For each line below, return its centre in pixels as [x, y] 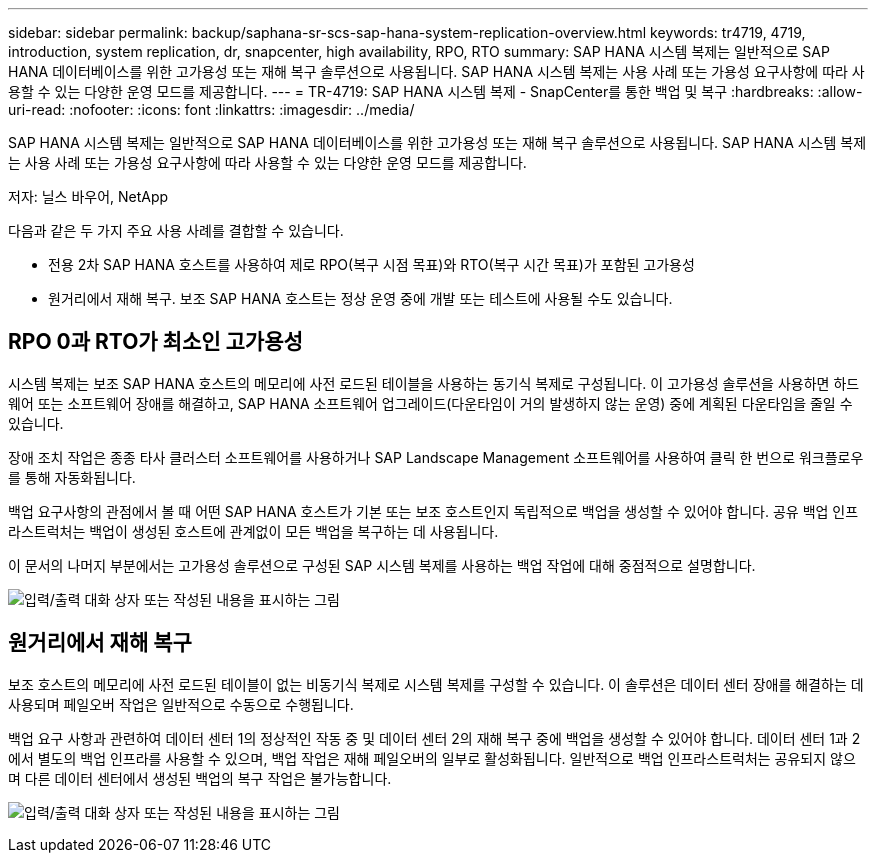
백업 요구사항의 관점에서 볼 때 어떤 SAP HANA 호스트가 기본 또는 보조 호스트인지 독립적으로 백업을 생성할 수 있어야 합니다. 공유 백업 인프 [433, 511]
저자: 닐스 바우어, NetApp [88, 196]
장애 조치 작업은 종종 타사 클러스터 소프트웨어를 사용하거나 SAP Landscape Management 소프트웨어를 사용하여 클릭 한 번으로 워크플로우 [436, 457]
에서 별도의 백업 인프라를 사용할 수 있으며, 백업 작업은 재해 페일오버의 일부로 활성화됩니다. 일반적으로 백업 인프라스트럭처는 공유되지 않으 [432, 758]
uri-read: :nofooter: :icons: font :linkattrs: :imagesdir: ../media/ [211, 109]
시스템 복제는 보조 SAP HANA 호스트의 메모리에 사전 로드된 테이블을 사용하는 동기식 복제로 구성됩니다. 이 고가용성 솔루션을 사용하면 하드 [434, 383]
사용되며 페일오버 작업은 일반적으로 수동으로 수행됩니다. [181, 704]
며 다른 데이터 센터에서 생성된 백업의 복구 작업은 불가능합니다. [200, 778]
